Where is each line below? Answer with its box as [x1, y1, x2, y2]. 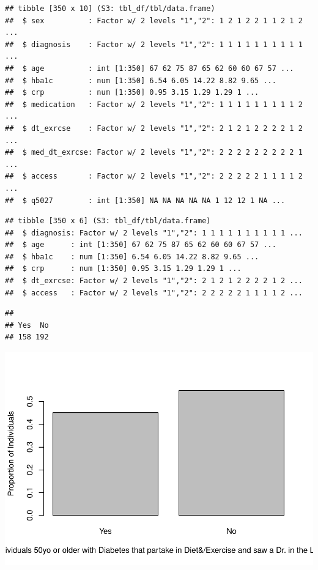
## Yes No [5, 320, 49, 330]
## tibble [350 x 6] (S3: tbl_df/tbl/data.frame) [5, 217, 211, 226]
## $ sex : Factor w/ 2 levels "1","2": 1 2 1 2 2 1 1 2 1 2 [5, 16, 303, 25]
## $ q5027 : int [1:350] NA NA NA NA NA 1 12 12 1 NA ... [5, 196, 286, 205]
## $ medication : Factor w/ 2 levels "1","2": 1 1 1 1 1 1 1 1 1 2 [5, 100, 303, 109]
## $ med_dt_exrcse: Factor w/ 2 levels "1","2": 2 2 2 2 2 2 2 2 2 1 [5, 148, 303, 157]
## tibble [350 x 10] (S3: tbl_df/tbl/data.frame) [5, 4, 215, 13]
